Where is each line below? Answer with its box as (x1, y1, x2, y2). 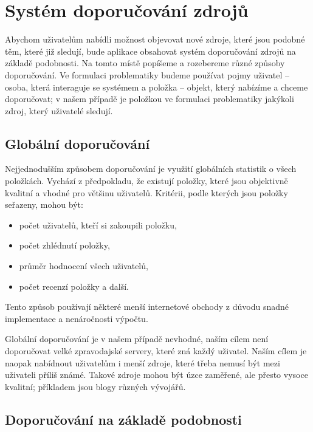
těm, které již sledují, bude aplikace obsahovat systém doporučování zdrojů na (5, 44, 296, 57)
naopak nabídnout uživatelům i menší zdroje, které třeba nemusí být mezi (5, 356, 280, 369)
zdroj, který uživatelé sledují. (5, 104, 113, 117)
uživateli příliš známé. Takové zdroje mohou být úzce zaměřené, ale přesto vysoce (5, 368, 308, 381)
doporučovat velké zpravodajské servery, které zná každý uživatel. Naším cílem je (5, 345, 307, 357)
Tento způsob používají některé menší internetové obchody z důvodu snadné (5, 300, 289, 313)
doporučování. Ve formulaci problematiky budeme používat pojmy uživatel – (5, 68, 289, 81)
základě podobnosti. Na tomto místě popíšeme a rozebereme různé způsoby (5, 57, 285, 69)
